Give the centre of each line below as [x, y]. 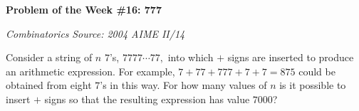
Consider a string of [49, 57]
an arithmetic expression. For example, [90, 71]
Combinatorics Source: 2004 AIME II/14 [95, 33]
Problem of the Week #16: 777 [84, 9]
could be [317, 71]
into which [191, 57]
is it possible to [313, 85]
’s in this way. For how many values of [183, 85]
